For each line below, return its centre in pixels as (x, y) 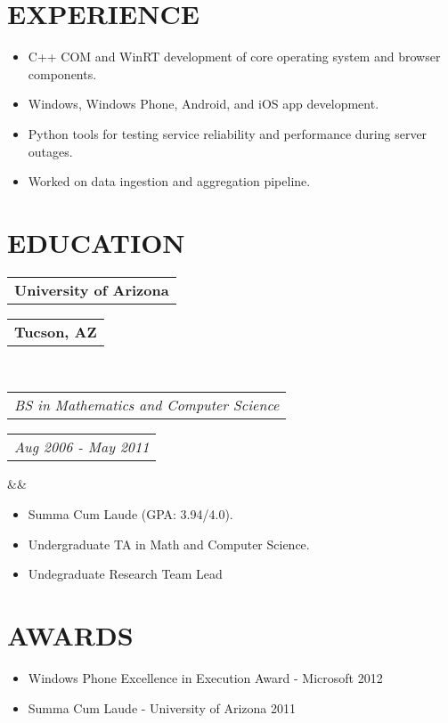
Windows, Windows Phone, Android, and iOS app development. (204, 104)
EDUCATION (96, 242)
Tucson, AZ (56, 331)
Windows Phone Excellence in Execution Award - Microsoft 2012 (205, 677)
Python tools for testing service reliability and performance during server (228, 133)
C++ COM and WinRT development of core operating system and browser (234, 57)
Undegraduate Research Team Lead (125, 574)
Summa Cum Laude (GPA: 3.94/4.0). (130, 514)
